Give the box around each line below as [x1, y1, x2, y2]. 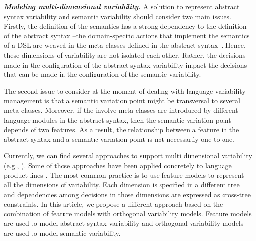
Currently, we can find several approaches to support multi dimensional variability [4, 150, 252, 161]
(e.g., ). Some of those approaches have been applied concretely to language [4, 160, 232, 170]
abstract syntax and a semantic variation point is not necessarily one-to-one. [4, 134, 235, 144]
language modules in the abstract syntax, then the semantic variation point [4, 114, 231, 125]
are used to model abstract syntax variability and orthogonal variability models [4, 218, 244, 228]
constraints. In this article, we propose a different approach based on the [4, 199, 223, 209]
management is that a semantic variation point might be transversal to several [4, 95, 241, 105]
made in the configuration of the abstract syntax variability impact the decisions [4, 59, 247, 69]
